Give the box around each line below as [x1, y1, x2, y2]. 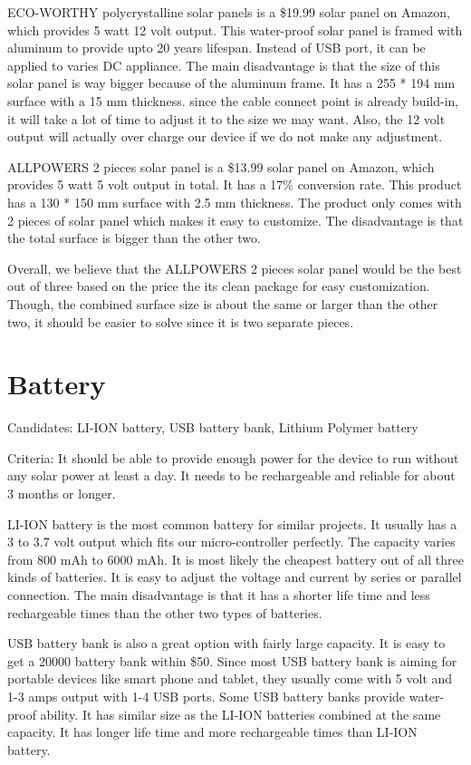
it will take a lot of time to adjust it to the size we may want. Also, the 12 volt [7, 109, 446, 128]
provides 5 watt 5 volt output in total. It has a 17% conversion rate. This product [7, 175, 462, 194]
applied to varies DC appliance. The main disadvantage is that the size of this [7, 55, 440, 74]
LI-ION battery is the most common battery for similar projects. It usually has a [7, 514, 457, 533]
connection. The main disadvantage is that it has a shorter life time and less [7, 585, 430, 604]
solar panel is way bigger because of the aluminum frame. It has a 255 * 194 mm [7, 73, 456, 92]
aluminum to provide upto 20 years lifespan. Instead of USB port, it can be [7, 38, 426, 57]
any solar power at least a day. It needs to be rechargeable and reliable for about [7, 466, 456, 485]
